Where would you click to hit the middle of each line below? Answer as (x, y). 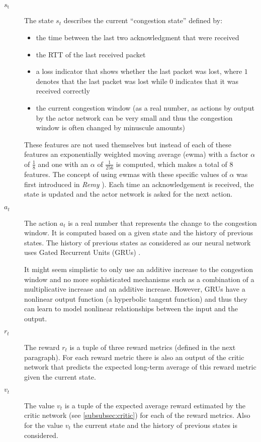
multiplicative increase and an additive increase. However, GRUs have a (135, 289)
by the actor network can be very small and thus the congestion (134, 117)
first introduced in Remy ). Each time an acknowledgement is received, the (139, 184)
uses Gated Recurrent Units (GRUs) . (82, 252)
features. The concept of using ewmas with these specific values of (126, 174)
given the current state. (60, 376)
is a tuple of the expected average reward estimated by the (155, 405)
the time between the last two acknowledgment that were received (138, 37)
